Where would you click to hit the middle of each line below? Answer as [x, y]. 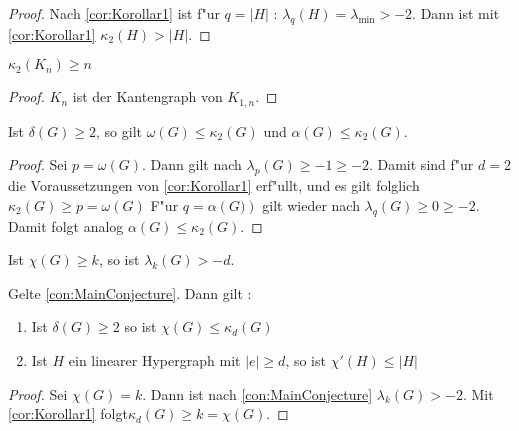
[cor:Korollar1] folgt [68, 413]
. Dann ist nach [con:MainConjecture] [257, 393]
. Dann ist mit [456, 13]
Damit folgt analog [66, 225]
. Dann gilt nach [192, 164]
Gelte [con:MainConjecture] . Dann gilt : [130, 292]
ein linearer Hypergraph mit [154, 360]
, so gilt [119, 130]
